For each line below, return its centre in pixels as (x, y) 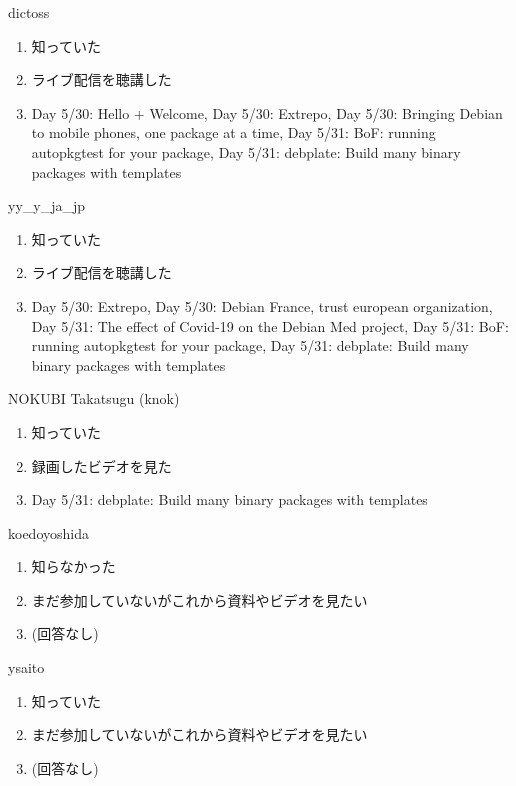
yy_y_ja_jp (47, 205)
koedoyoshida (48, 532)
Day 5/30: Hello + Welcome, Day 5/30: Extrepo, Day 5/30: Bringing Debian (267, 112)
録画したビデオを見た (101, 465)
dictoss (29, 12)
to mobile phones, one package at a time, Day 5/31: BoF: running (233, 132)
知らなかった (73, 566)
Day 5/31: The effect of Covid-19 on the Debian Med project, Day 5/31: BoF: (270, 325)
